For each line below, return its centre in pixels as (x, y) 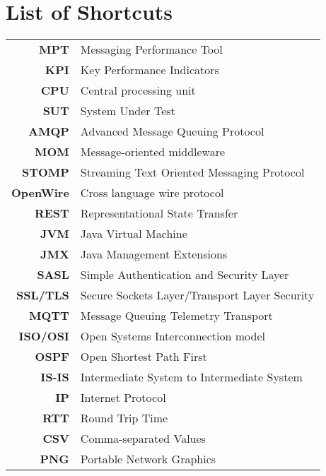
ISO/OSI (44, 336)
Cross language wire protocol (152, 193)
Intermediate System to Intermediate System (191, 377)
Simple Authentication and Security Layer (185, 275)
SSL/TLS (43, 295)
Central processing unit (138, 90)
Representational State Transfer (159, 213)
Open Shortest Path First (144, 357)
